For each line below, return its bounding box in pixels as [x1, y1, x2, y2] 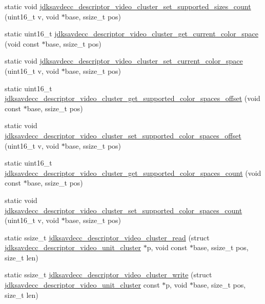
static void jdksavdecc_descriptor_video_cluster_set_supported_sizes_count [5, 1, 251, 11]
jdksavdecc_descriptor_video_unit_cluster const [5, 279, 160, 290]
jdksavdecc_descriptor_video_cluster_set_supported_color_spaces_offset [5, 130, 241, 140]
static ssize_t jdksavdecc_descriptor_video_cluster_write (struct [5, 269, 212, 280]
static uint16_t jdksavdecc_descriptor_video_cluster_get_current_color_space [5, 28, 258, 39]
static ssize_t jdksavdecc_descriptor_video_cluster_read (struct [5, 232, 210, 242]
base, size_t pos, [193, 279, 246, 290]
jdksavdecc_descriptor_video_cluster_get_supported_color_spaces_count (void [5, 167, 261, 178]
